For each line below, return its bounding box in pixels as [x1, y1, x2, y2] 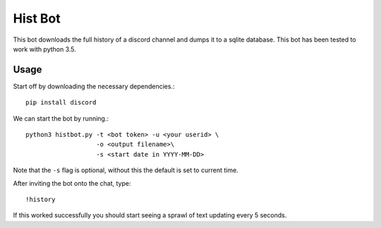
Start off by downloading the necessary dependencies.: [13, 82, 175, 90]
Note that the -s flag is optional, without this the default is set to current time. [13, 166, 239, 174]
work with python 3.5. [13, 44, 77, 53]
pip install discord [25, 99, 97, 107]
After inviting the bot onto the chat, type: [13, 179, 131, 187]
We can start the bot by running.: [13, 114, 109, 123]
